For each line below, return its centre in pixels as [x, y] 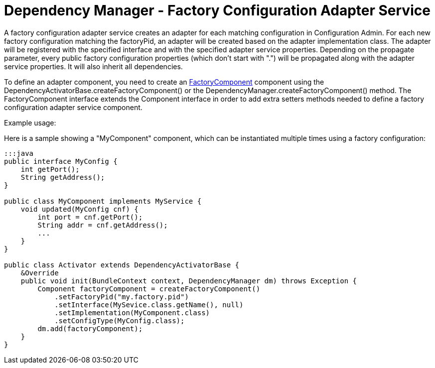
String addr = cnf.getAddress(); [103, 225]
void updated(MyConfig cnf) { [79, 209]
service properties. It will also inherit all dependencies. [93, 66]
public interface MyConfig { [61, 161]
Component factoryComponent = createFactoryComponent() [149, 289]
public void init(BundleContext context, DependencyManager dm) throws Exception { [189, 281]
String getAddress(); [63, 177]
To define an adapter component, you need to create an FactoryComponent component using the [164, 82]
